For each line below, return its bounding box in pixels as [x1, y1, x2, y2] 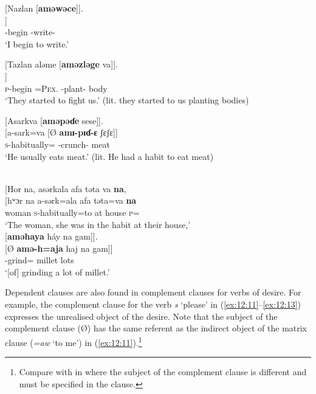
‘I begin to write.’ [5, 37, 69, 50]
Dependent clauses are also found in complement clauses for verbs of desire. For [5, 286, 301, 299]
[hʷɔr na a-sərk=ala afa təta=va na [5, 194, 137, 207]
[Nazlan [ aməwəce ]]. [5, 2, 83, 14]
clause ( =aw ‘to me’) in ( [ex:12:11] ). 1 [5, 334, 142, 348]
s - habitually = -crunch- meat [5, 137, 110, 150]
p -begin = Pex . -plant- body [5, 81, 108, 94]
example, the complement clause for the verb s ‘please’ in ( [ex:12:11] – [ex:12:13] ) [5, 298, 301, 311]
